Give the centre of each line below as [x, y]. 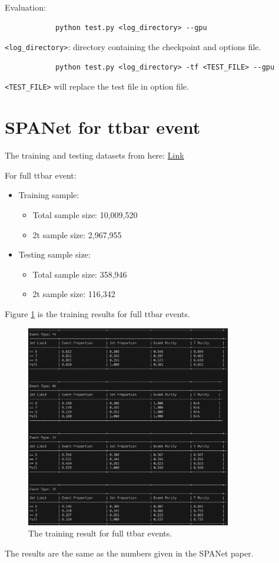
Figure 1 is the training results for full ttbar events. [97, 313]
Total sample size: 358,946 [80, 274]
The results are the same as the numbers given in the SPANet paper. [129, 553]
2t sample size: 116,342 [74, 294]
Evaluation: [25, 7]
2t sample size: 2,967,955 [77, 234]
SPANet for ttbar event [103, 127]
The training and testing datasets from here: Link [94, 155]
